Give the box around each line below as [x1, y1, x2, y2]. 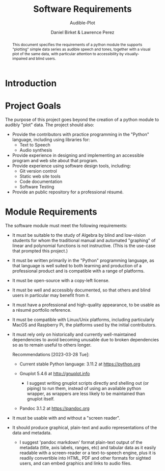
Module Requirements [5, 206, 97, 217]
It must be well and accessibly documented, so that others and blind [12, 287, 151, 293]
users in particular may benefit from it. [12, 292, 90, 298]
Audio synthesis [19, 147, 53, 153]
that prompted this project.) [12, 248, 68, 254]
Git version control [19, 168, 57, 174]
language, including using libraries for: [12, 137, 90, 143]
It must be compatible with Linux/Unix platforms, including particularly [12, 317, 155, 323]
